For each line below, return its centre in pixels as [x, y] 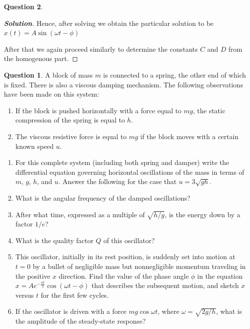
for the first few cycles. [75, 295]
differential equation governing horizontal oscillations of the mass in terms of [130, 172]
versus [25, 295]
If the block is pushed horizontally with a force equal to [98, 110]
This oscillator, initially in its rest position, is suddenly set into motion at [125, 257]
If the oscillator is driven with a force [71, 311]
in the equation [220, 276]
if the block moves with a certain [190, 136]
